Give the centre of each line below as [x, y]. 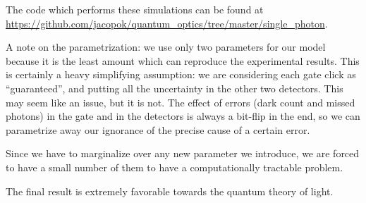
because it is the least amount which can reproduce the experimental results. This [183, 60]
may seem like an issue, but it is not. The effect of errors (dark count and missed [181, 102]
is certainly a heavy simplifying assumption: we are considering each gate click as [181, 74]
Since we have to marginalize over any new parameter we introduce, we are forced [183, 153]
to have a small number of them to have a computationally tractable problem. [175, 167]
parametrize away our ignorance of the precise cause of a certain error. [158, 129]
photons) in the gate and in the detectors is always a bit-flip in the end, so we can [183, 116]
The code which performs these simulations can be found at [135, 9]
